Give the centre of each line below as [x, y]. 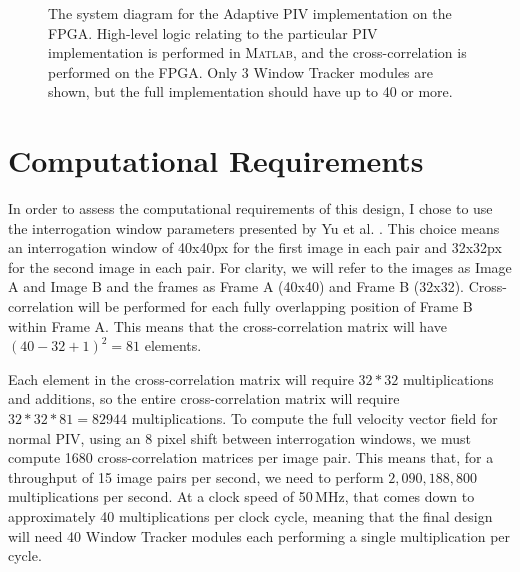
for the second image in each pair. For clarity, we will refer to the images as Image [260, 266]
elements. [173, 345]
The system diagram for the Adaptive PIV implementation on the [250, 13]
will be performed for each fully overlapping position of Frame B [275, 306]
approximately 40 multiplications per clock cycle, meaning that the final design [250, 516]
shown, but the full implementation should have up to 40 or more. [250, 91]
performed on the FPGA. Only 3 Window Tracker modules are [240, 71]
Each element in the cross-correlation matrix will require [181, 378]
